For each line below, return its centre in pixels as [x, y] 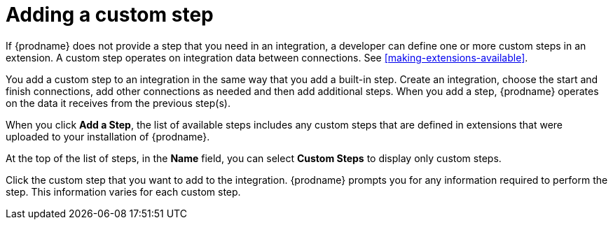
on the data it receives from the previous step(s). [118, 103]
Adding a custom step [110, 15]
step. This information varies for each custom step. [123, 191]
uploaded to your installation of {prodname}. [108, 136]
